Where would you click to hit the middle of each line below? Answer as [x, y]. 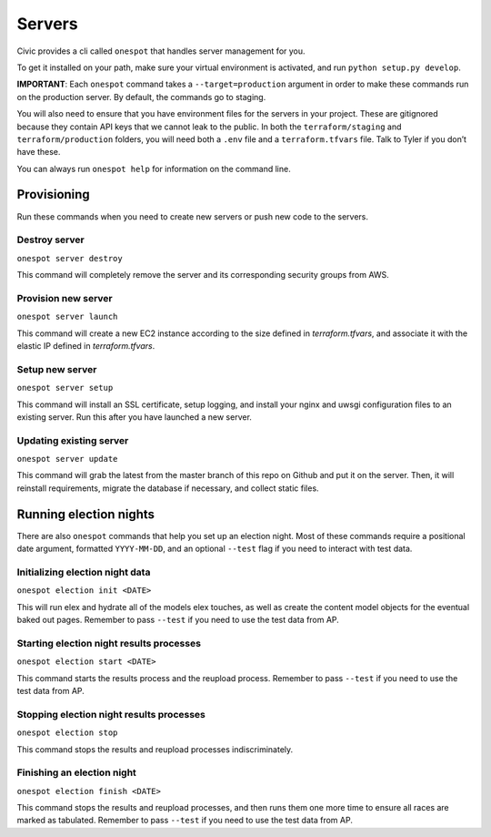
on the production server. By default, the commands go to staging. [141, 97]
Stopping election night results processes [111, 714]
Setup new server [57, 369]
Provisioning [53, 194]
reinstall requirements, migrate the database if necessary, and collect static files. [168, 488]
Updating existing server [73, 440]
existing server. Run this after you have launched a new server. [134, 417]
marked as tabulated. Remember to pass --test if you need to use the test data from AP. [185, 821]
